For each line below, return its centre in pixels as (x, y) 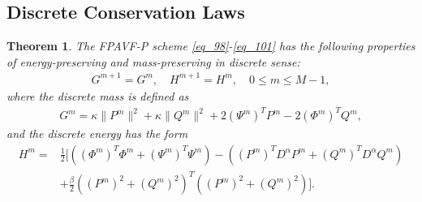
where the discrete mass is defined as (98, 95)
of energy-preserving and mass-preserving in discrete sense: (153, 61)
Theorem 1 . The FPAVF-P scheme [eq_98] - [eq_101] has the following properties (211, 46)
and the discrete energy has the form (97, 133)
